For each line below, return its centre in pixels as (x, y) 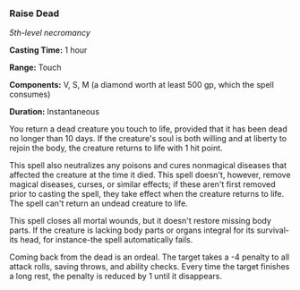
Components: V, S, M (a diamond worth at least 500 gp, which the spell (142, 85)
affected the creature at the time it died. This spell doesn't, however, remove (150, 175)
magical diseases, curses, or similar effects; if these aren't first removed (142, 184)
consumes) (30, 94)
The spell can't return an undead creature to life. (99, 203)
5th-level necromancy (50, 33)
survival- (273, 230)
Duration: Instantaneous (55, 112)
